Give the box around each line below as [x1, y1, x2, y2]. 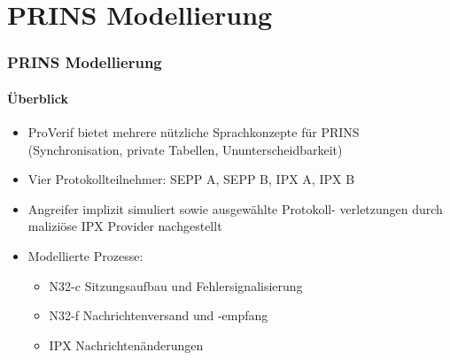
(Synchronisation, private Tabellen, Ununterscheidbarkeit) [27, 140, 343, 158]
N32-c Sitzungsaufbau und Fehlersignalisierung [49, 276, 303, 295]
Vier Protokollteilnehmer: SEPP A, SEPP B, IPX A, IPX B [27, 170, 355, 188]
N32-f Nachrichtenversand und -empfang [49, 306, 268, 325]
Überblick [7, 88, 68, 107]
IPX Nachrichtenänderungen [49, 335, 204, 354]
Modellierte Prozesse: [27, 246, 144, 264]
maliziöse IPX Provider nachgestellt [27, 217, 222, 235]
